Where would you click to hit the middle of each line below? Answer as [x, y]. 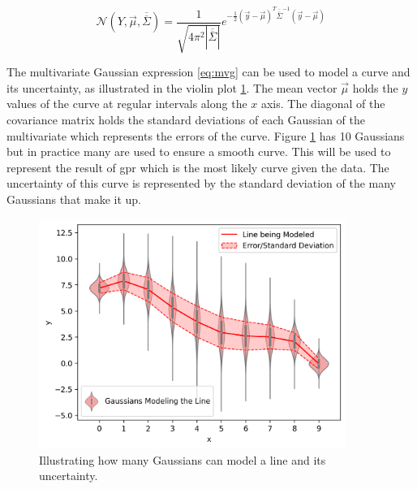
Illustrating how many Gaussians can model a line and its [183, 459]
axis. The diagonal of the [323, 104]
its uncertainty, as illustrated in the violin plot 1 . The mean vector [172, 87]
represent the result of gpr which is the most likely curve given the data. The [198, 167]
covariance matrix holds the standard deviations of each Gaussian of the [186, 120]
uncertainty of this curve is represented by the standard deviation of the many [202, 183]
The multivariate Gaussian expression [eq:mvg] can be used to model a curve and [208, 72]
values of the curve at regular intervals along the [127, 104]
